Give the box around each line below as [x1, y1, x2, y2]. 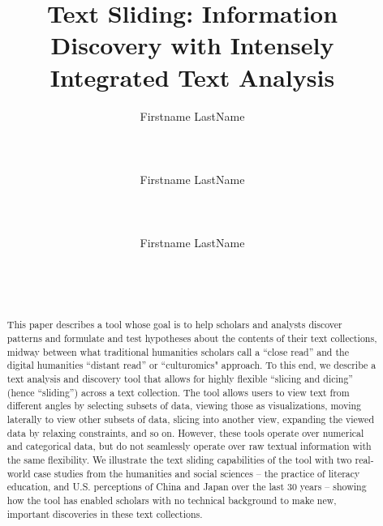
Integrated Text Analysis [49, 60, 335, 93]
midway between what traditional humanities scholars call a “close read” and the [6, 344, 349, 358]
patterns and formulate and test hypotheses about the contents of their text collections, [6, 331, 377, 345]
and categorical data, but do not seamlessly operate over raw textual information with [6, 439, 372, 453]
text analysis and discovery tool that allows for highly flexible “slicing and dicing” [6, 372, 353, 386]
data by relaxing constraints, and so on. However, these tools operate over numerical [6, 426, 364, 439]
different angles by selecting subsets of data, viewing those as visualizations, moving [6, 399, 362, 413]
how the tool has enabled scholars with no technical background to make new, [6, 493, 337, 507]
